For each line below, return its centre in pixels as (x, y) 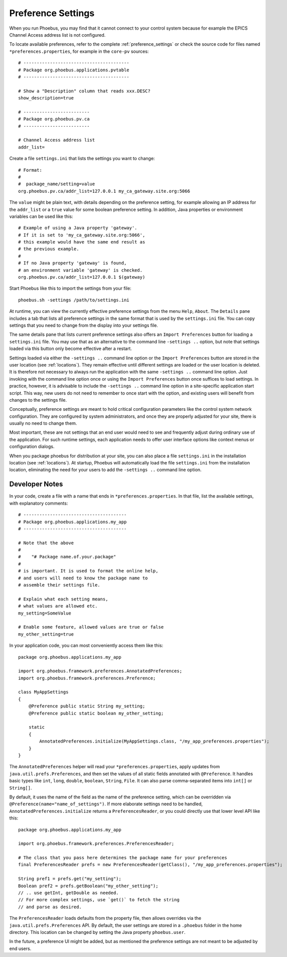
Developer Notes (36, 484)
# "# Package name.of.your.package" (67, 557)
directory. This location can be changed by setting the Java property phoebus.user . (97, 932)
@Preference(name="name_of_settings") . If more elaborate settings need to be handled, (106, 804)
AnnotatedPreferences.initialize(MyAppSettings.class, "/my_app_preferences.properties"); (154, 741)
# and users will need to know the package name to (83, 578)
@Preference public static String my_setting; (87, 706)
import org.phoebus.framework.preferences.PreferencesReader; (96, 844)
